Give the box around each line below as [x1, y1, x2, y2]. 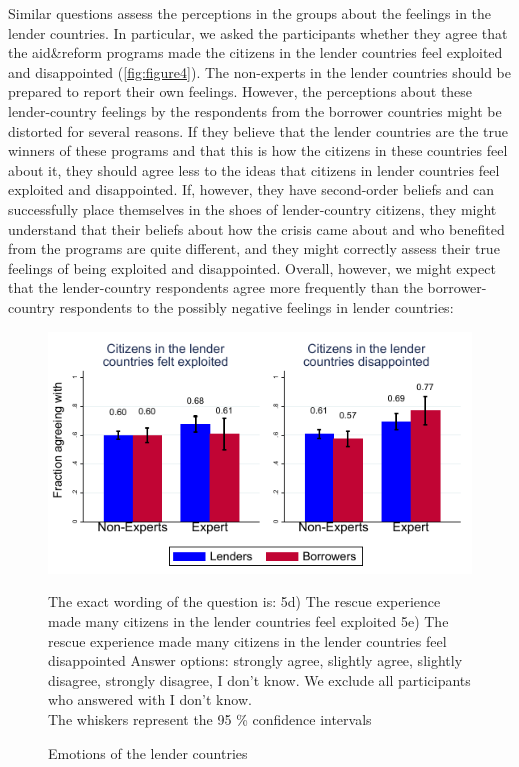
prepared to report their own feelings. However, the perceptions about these [8, 81, 473, 102]
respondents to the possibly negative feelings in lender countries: [59, 296, 454, 317]
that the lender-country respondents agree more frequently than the [8, 277, 423, 298]
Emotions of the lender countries [48, 742, 248, 763]
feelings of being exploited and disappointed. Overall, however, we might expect [8, 257, 496, 278]
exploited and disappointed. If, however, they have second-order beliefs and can [8, 179, 495, 200]
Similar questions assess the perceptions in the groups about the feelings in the [8, 3, 492, 23]
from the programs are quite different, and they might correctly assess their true [8, 238, 500, 259]
